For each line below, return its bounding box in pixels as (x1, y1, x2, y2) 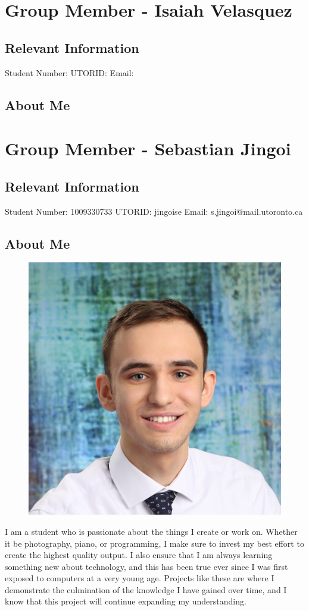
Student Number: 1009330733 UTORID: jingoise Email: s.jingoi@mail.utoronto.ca (5, 205, 303, 217)
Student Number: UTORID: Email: (5, 66, 134, 79)
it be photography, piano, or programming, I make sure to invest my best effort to (5, 537, 304, 549)
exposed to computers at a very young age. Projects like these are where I (5, 572, 274, 584)
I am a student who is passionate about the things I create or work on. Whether (5, 525, 298, 537)
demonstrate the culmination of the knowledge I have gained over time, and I (5, 583, 287, 596)
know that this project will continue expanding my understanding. (5, 595, 246, 607)
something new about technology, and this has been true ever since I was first (5, 560, 288, 572)
